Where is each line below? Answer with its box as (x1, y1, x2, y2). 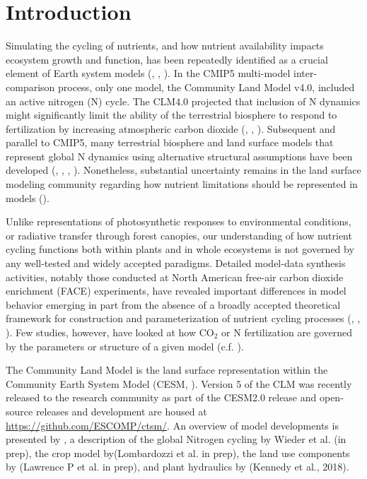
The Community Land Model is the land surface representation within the (6, 362, 328, 377)
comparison (6, 79, 55, 94)
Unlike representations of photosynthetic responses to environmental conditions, (6, 214, 351, 229)
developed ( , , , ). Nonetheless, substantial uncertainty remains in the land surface (6, 162, 361, 177)
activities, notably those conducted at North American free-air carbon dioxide (6, 269, 344, 284)
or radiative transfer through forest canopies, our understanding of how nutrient (6, 227, 352, 242)
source (6, 403, 33, 418)
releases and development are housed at (35, 403, 207, 418)
